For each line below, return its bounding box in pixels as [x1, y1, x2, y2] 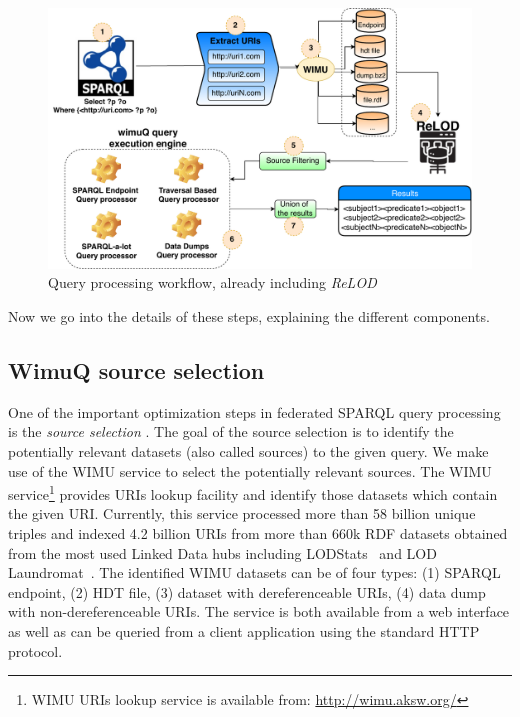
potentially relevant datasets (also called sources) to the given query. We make [8, 441, 489, 462]
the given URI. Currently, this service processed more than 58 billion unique [8, 503, 476, 524]
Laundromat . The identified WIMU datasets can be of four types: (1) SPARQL [8, 562, 501, 583]
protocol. [8, 640, 63, 661]
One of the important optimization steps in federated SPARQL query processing [8, 401, 501, 422]
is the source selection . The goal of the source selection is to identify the [8, 421, 454, 442]
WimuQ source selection [8, 355, 265, 386]
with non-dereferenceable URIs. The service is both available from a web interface [8, 601, 510, 622]
